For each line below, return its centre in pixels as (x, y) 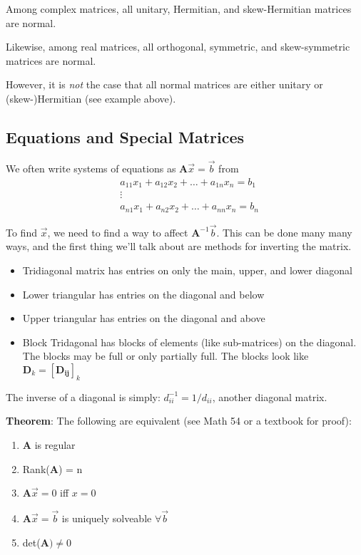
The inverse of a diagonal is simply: (83, 396)
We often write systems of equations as (91, 168)
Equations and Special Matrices (125, 136)
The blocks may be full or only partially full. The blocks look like (166, 356)
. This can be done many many (284, 232)
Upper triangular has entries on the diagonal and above (144, 318)
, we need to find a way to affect (118, 232)
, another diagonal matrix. (270, 396)
